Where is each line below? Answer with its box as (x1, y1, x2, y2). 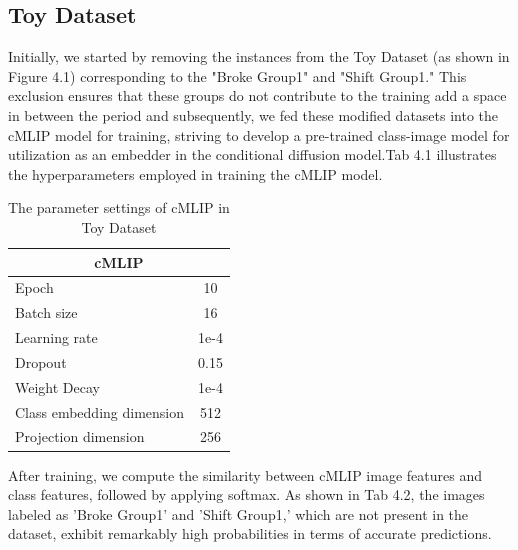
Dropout (15, 351, 67, 372)
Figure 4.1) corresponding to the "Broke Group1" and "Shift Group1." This (8, 65, 467, 86)
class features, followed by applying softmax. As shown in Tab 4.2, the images (8, 484, 485, 505)
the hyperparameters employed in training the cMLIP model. (8, 163, 383, 184)
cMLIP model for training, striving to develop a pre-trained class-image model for (8, 124, 510, 145)
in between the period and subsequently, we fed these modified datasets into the (8, 104, 499, 125)
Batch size (15, 302, 78, 323)
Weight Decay (15, 376, 100, 397)
